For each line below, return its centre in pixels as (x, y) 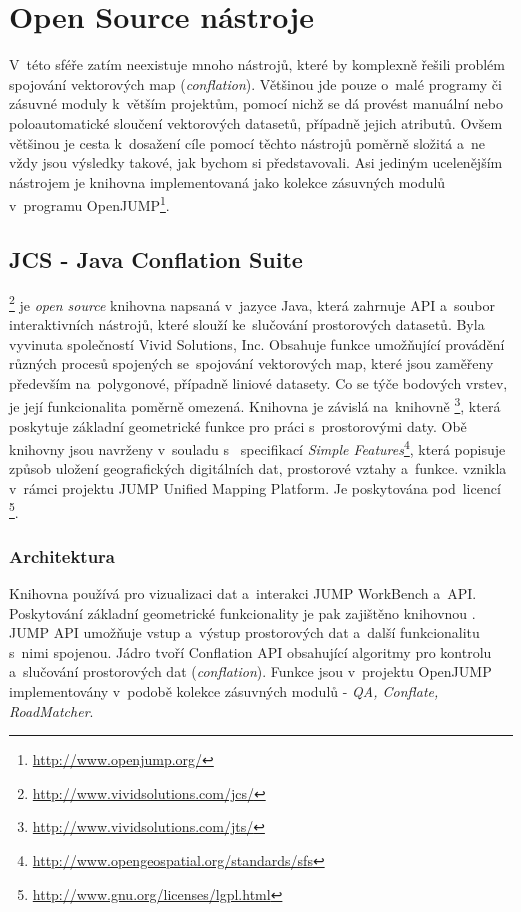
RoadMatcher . (51, 710)
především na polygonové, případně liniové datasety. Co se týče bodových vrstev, (258, 382)
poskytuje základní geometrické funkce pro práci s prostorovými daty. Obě (238, 425)
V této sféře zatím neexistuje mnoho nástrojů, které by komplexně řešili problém (257, 64)
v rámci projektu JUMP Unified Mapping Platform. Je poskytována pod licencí (255, 488)
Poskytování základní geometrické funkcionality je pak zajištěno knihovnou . (242, 612)
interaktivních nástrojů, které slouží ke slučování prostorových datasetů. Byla (247, 323)
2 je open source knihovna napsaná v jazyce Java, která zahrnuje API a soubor (252, 303)
